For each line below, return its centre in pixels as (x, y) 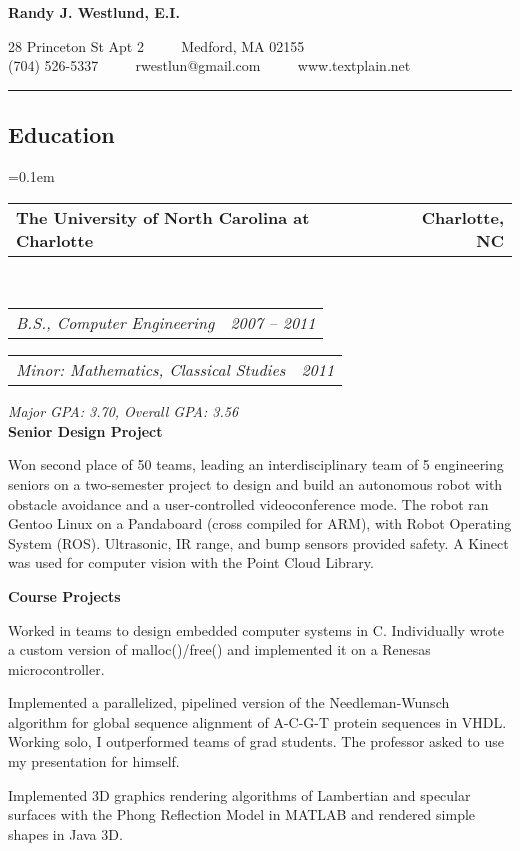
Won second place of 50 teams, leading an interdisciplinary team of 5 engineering (256, 464)
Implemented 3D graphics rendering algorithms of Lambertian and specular (239, 794)
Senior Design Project (85, 430)
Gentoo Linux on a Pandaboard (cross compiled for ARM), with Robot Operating (260, 523)
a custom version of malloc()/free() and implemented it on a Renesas (219, 649)
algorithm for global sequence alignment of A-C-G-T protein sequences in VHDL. (257, 721)
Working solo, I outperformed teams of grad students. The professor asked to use (256, 741)
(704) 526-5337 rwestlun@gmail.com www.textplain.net (209, 65)
